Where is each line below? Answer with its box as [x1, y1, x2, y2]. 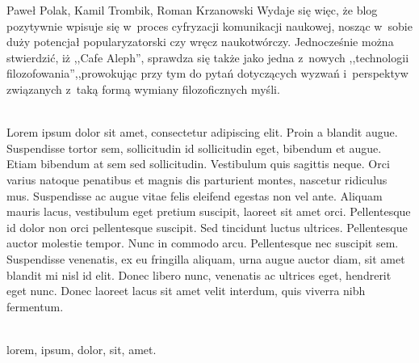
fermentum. [6, 298, 64, 314]
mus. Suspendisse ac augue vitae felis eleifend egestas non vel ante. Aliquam [6, 187, 383, 204]
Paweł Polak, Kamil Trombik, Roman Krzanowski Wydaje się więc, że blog [6, 2, 378, 18]
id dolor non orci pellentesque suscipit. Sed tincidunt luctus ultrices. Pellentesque [6, 218, 408, 235]
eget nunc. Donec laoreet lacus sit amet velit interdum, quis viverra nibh [6, 282, 366, 299]
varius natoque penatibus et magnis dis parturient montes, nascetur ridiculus [6, 171, 388, 188]
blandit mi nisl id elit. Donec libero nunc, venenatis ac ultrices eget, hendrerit [6, 266, 392, 283]
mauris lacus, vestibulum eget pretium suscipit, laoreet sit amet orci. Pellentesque [6, 203, 411, 220]
